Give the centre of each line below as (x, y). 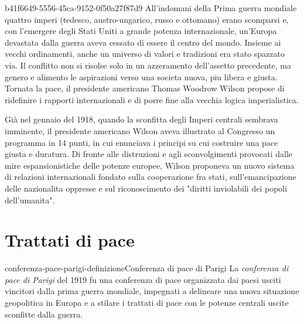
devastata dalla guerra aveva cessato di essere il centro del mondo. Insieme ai (143, 42)
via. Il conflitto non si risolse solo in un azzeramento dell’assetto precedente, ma (148, 65)
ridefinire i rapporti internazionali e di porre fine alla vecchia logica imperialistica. (152, 99)
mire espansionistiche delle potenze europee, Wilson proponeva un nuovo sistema (150, 165)
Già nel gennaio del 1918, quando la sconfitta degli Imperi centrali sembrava (141, 119)
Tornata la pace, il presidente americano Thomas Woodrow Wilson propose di (145, 88)
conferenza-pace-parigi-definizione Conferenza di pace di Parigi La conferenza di (147, 268)
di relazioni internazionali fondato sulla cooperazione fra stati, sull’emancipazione (151, 177)
